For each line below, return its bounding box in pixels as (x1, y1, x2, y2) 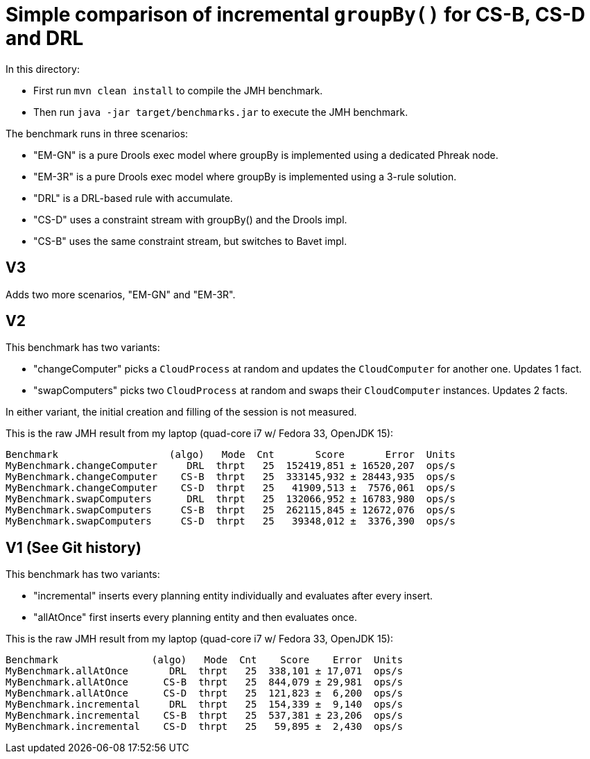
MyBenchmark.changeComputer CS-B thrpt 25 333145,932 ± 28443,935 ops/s (6, 471, 456, 483)
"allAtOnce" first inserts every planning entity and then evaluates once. (33, 611, 358, 624)
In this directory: (6, 62, 80, 75)
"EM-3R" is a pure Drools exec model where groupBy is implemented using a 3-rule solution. (33, 170, 457, 182)
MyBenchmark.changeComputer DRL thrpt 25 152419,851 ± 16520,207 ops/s (6, 460, 456, 472)
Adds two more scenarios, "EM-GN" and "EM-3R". (6, 288, 236, 300)
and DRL (6, 26, 84, 50)
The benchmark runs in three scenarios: (6, 127, 189, 139)
